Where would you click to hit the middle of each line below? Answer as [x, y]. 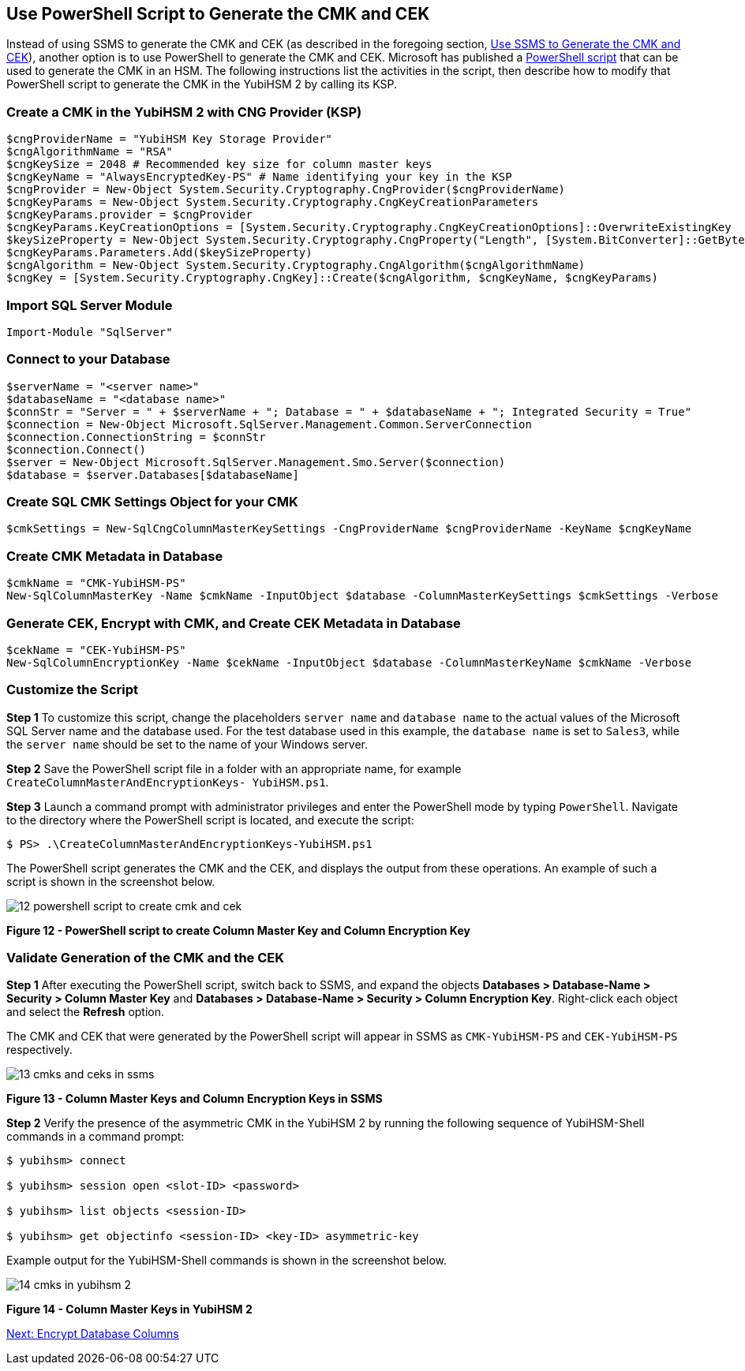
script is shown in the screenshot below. [111, 881]
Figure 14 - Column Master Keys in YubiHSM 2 [129, 1309]
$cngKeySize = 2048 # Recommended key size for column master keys [219, 164]
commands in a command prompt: [95, 1137]
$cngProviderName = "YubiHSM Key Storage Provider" [170, 139]
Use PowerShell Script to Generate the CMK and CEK [218, 14]
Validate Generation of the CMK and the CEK [146, 958]
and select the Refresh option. [86, 1012]
